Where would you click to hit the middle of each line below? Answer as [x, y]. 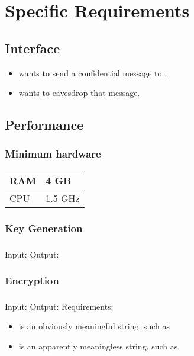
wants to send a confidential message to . [93, 73]
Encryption [32, 280]
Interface [33, 48]
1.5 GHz [63, 198]
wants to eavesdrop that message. [79, 93]
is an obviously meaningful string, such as [94, 326]
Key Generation [44, 228]
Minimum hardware [53, 154]
